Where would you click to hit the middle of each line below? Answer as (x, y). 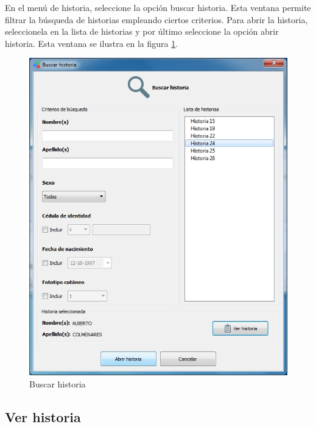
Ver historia (43, 416)
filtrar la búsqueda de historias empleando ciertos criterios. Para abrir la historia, (156, 19)
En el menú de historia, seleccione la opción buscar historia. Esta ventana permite (158, 7)
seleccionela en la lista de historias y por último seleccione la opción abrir (142, 31)
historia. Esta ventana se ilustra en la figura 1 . (92, 43)
